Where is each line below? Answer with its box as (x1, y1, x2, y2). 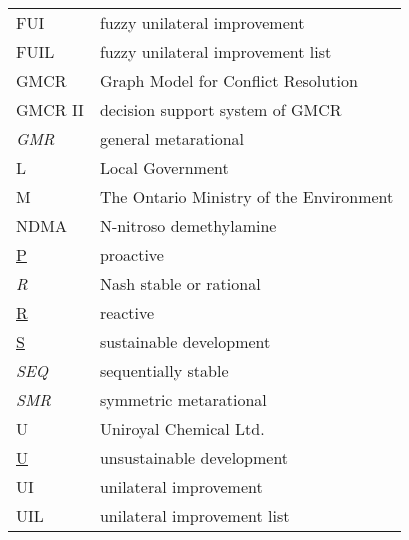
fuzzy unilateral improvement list (99, 40, 332, 63)
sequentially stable (99, 359, 229, 382)
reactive (99, 301, 155, 324)
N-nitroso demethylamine (99, 214, 277, 237)
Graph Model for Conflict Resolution (99, 69, 358, 92)
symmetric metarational (99, 388, 267, 411)
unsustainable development (99, 446, 289, 469)
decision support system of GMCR (99, 98, 342, 121)
